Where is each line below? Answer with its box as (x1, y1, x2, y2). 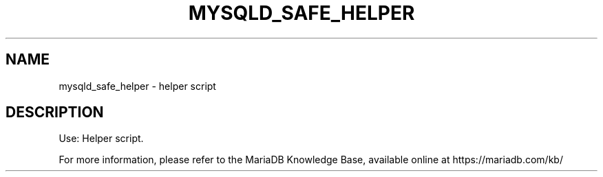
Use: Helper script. (59, 132, 144, 145)
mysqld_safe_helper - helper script (59, 80, 216, 92)
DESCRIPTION (6, 104, 104, 121)
